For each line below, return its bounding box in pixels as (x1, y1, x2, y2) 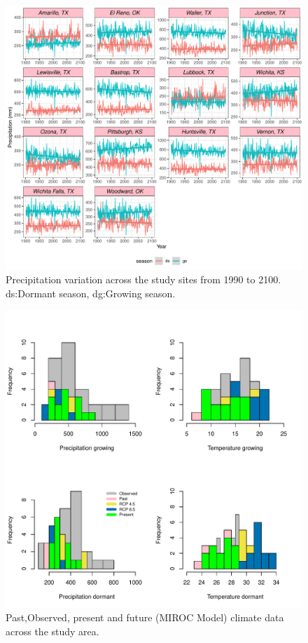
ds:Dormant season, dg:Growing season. (6, 285, 176, 300)
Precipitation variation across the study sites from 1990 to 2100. (6, 272, 281, 287)
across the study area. (6, 623, 99, 638)
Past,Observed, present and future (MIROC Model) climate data (6, 610, 284, 625)
